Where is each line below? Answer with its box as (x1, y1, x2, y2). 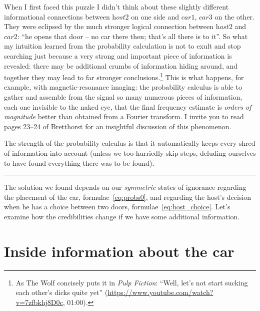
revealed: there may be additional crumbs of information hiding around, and (4, 60, 238, 71)
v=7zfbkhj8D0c (15, 296, 63, 307)
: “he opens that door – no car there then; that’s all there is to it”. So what (17, 31, 248, 41)
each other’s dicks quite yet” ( (15, 287, 108, 297)
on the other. (214, 11, 254, 22)
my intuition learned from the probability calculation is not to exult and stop (4, 41, 241, 51)
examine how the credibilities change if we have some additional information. (4, 211, 240, 221)
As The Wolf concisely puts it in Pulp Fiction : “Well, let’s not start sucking (15, 277, 248, 287)
